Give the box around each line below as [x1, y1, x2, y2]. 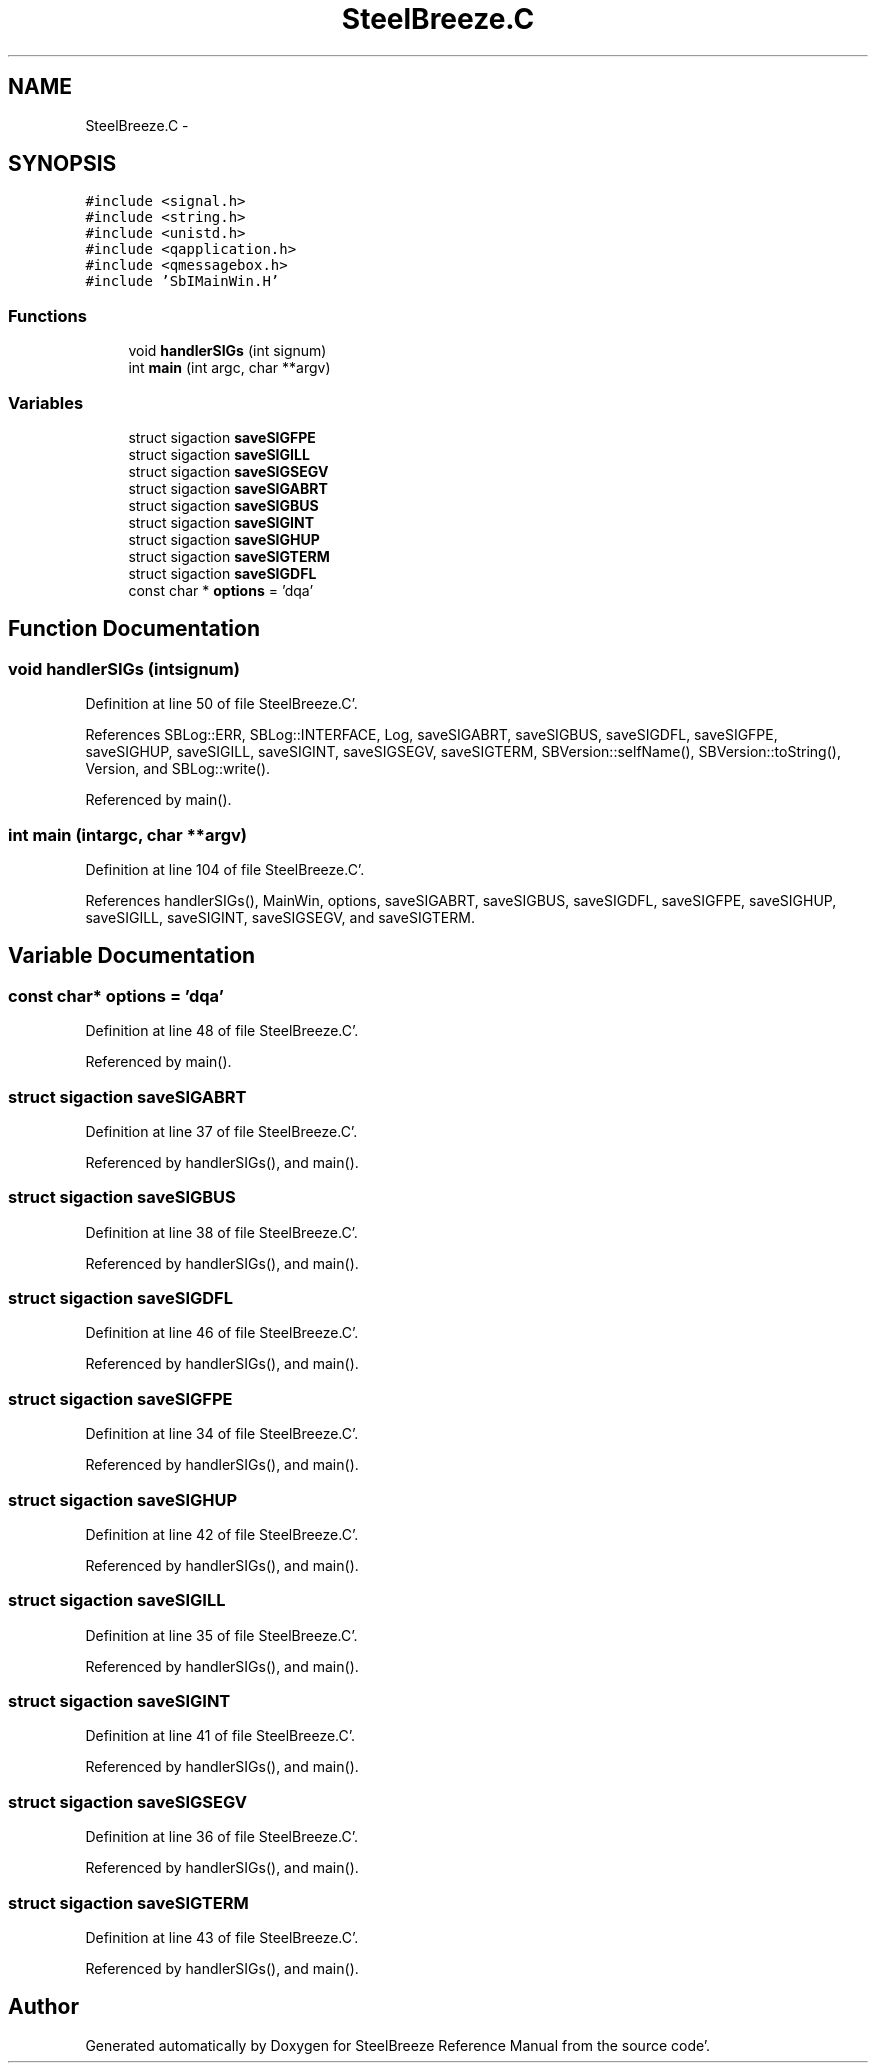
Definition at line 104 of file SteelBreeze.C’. [85, 860, 365, 878]
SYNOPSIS [8, 151, 117, 177]
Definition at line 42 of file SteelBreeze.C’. [85, 1525, 359, 1543]
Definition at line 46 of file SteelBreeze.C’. [85, 1324, 359, 1342]
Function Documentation [8, 616, 260, 642]
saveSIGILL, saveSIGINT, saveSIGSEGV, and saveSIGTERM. [85, 908, 475, 926]
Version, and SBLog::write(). [85, 760, 271, 778]
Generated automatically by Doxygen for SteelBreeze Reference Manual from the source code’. [85, 2036, 711, 2054]
